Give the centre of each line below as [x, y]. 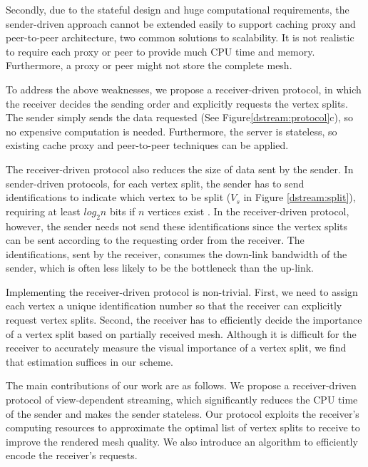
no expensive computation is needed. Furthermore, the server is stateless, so [172, 131]
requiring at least [43, 211]
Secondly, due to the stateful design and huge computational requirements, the [178, 9]
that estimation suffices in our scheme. [90, 361]
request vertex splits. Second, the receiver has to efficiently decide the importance [184, 320]
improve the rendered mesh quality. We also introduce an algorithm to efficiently [182, 441]
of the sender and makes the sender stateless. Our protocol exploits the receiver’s [183, 413]
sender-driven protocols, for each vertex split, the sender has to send [155, 183]
